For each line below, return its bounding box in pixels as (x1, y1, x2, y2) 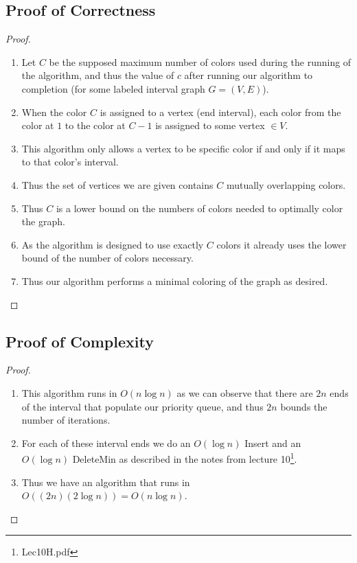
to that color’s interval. (21, 154, 119, 169)
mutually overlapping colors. (226, 177, 346, 192)
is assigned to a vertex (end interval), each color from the (100, 104, 341, 119)
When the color (21, 104, 87, 119)
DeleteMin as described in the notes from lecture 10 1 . (72, 450, 297, 466)
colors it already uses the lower (216, 237, 347, 251)
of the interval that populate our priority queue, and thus (21, 399, 264, 413)
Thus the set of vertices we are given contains (21, 177, 214, 192)
